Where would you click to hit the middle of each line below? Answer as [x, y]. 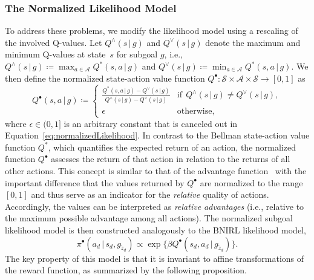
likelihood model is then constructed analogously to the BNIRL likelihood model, [155, 230]
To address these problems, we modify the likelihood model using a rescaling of [152, 31]
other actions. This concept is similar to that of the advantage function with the [156, 171]
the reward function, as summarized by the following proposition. [126, 270]
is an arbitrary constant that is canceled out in [151, 123]
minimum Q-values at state [55, 54]
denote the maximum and [253, 42]
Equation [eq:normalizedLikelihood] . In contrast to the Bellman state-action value [157, 135]
